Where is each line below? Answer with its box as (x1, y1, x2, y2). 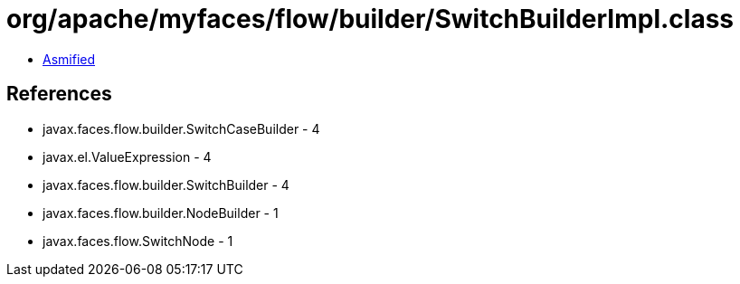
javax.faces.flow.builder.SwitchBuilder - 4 (43, 176, 289, 193)
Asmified (43, 51, 96, 67)
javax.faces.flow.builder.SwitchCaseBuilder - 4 (43, 120, 320, 137)
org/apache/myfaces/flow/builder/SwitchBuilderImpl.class (6, 4, 735, 34)
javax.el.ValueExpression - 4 (43, 148, 212, 165)
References (6, 82, 112, 106)
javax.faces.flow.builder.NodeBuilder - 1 (43, 204, 279, 221)
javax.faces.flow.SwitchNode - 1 (43, 232, 233, 249)
